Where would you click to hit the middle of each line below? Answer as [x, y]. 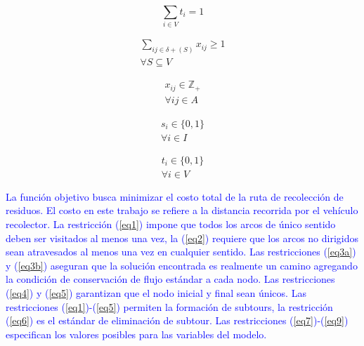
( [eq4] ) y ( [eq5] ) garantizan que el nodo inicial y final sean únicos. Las [156, 293]
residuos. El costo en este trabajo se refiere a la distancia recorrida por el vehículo [182, 210]
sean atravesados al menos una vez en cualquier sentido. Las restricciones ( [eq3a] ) [181, 252]
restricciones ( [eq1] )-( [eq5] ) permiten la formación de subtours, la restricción [169, 306]
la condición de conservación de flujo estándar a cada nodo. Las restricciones [170, 279]
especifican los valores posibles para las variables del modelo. [136, 334]
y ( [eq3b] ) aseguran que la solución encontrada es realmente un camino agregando [182, 265]
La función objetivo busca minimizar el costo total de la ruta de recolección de [175, 196]
